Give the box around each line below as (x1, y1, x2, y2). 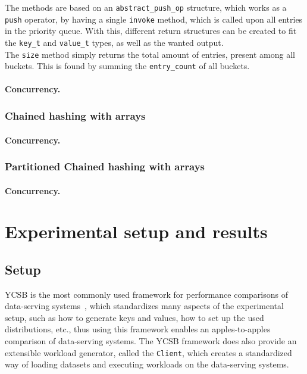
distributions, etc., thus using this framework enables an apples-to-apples (5, 323, 271, 335)
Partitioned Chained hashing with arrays (5, 159, 205, 174)
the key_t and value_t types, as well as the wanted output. (5, 36, 224, 48)
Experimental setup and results (5, 219, 268, 244)
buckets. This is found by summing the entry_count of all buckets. (5, 60, 250, 72)
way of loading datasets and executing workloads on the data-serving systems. (5, 358, 289, 370)
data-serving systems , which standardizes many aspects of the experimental (5, 300, 284, 312)
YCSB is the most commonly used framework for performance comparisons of (5, 288, 288, 300)
